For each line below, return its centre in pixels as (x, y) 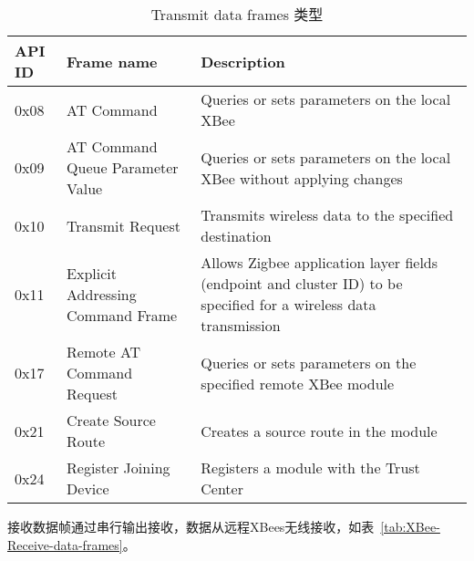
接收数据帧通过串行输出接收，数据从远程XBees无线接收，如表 (191, 526)
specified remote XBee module (298, 383)
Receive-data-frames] (65, 544)
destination (236, 236)
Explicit (92, 273)
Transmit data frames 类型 (237, 14)
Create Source (111, 420)
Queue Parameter (123, 167)
